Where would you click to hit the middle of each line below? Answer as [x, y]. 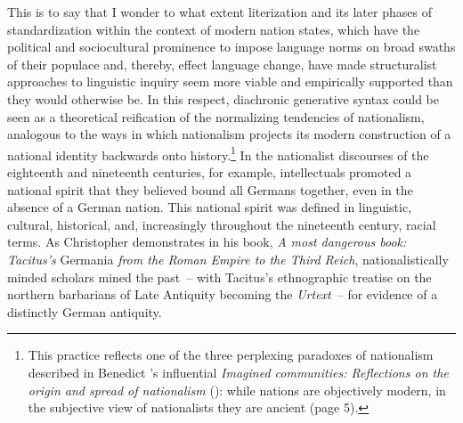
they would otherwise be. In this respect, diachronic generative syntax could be [223, 98]
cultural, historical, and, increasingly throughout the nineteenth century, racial [222, 224]
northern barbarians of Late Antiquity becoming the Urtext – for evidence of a [223, 294]
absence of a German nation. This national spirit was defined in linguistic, [210, 207]
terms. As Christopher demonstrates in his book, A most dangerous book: [207, 242]
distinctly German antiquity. [85, 311]
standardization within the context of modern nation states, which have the [214, 29]
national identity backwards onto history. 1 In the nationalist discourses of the [218, 153]
